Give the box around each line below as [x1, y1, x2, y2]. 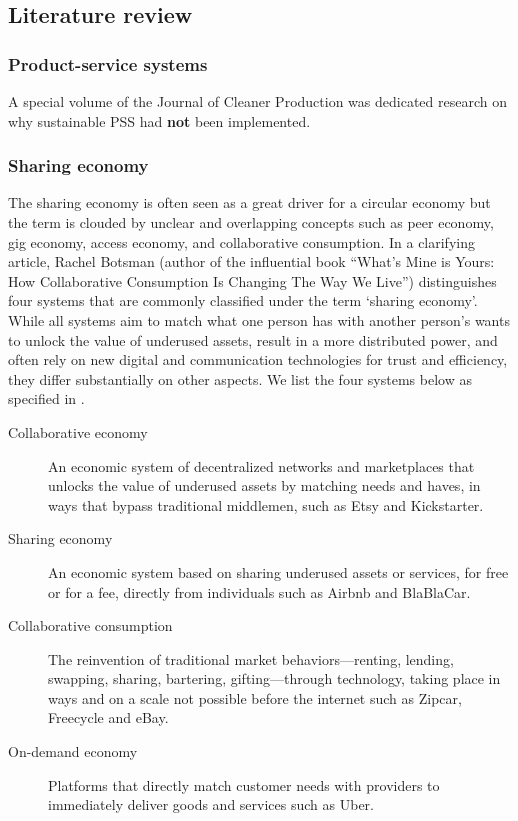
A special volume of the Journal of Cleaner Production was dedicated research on [8, 91, 507, 111]
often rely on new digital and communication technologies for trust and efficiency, [8, 349, 508, 370]
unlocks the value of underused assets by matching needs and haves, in [48, 475, 481, 496]
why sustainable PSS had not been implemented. [8, 110, 311, 131]
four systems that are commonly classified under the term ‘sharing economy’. [8, 290, 478, 311]
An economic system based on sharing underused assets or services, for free [48, 561, 509, 582]
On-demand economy [8, 741, 138, 762]
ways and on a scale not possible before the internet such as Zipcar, [48, 687, 462, 708]
